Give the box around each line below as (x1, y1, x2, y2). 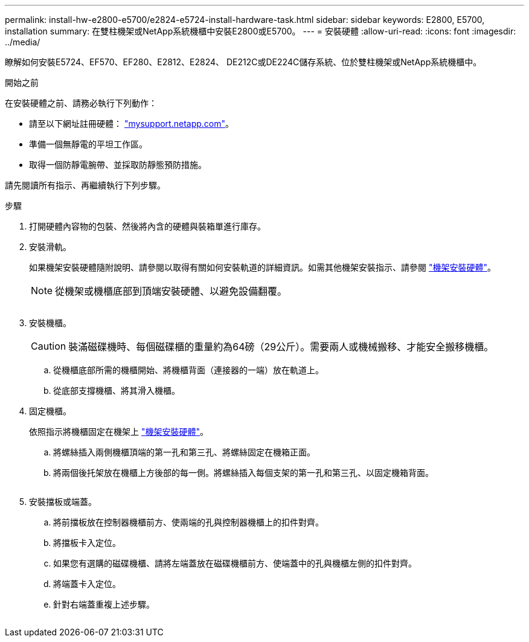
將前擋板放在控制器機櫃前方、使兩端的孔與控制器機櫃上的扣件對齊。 (53, 517, 324, 527)
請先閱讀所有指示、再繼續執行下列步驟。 (5, 180, 165, 190)
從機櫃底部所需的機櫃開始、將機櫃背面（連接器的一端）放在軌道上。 (53, 365, 324, 375)
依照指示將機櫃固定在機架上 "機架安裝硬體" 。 (29, 426, 208, 437)
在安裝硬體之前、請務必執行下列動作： (5, 98, 157, 108)
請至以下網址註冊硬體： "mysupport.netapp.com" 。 (29, 118, 234, 129)
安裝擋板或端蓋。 (29, 496, 97, 507)
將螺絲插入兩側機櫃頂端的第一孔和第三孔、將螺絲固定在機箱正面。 (53, 447, 315, 457)
